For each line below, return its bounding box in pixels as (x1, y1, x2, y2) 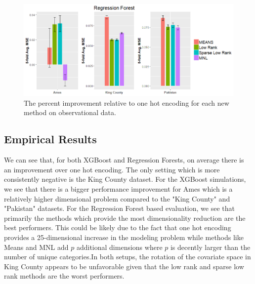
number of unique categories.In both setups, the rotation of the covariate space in (4, 251, 251, 262)
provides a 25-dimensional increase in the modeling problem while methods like (4, 232, 244, 243)
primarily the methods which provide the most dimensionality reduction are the (4, 212, 246, 223)
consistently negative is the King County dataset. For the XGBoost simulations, (4, 174, 246, 184)
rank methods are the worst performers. (4, 271, 125, 281)
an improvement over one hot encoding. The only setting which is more (4, 164, 220, 174)
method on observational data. (24, 107, 116, 118)
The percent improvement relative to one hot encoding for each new (24, 97, 229, 108)
